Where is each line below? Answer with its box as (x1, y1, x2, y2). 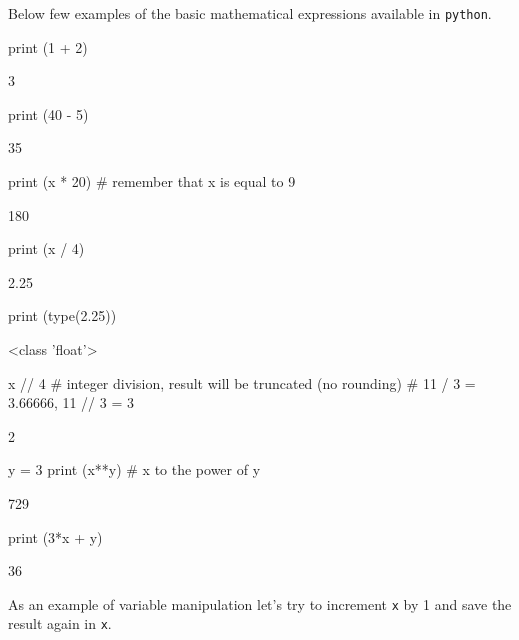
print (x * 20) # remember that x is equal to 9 (8, 171, 296, 192)
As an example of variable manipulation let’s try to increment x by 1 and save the (8, 593, 512, 614)
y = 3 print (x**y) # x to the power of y (8, 459, 261, 480)
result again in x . (8, 613, 112, 634)
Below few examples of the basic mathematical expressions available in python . (8, 3, 492, 23)
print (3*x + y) (8, 526, 103, 547)
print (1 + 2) (8, 36, 88, 57)
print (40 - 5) (8, 103, 89, 124)
